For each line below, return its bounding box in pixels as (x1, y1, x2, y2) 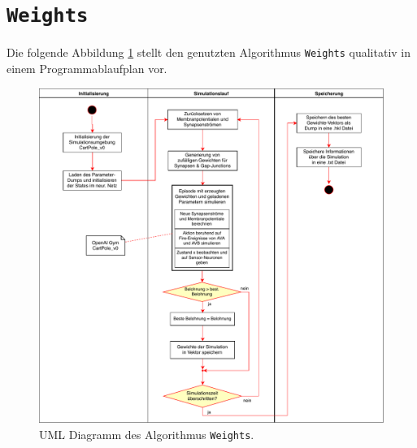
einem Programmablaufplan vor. (7, 59, 167, 76)
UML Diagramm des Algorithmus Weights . (39, 425, 254, 442)
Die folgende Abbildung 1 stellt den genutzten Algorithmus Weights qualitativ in (7, 44, 411, 61)
